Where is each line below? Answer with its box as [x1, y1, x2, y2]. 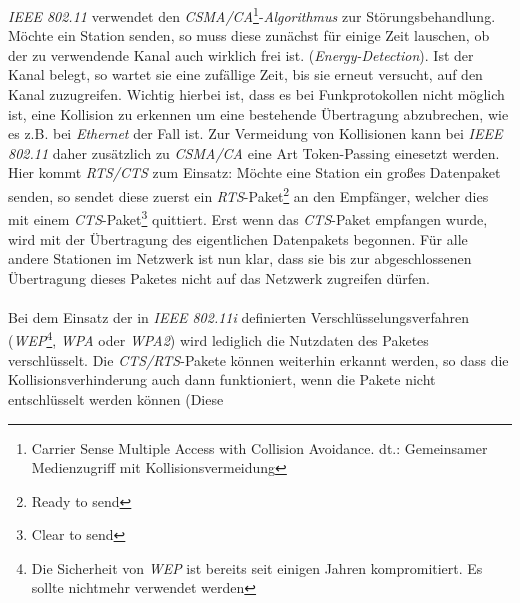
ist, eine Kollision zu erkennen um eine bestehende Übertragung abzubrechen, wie [8, 103, 509, 124]
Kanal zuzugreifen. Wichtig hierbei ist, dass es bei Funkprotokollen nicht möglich [8, 84, 505, 105]
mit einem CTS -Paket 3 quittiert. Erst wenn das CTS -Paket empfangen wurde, [8, 206, 488, 229]
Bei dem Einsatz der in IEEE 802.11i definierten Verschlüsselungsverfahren [8, 306, 470, 327]
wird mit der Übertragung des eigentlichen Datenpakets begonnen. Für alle [8, 228, 468, 249]
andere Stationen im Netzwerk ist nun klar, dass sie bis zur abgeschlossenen [8, 248, 472, 269]
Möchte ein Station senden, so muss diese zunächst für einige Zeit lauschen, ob [8, 25, 490, 46]
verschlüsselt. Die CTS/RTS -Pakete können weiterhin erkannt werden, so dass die [8, 349, 509, 370]
